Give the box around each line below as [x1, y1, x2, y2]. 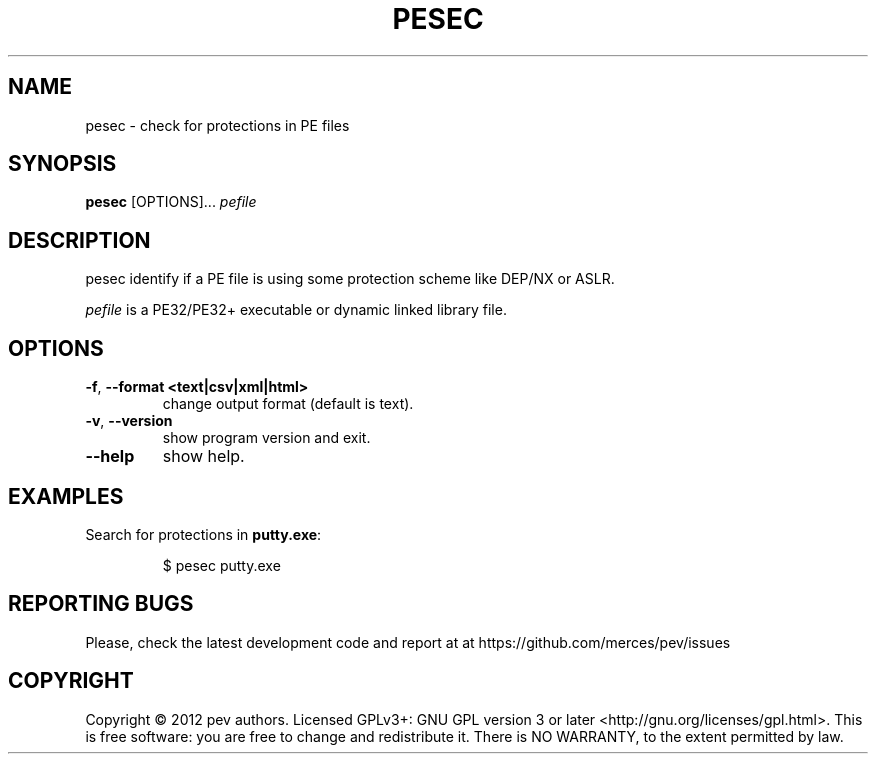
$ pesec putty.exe [162, 556, 281, 574]
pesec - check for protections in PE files [85, 116, 350, 134]
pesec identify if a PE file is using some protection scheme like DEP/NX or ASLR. [85, 270, 615, 288]
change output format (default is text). [162, 395, 414, 413]
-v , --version [85, 412, 173, 430]
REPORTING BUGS [8, 591, 194, 617]
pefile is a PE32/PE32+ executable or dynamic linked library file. [85, 301, 507, 319]
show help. [162, 446, 245, 467]
